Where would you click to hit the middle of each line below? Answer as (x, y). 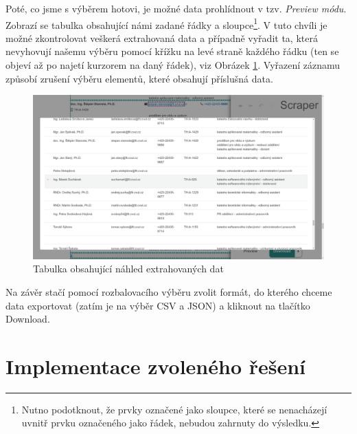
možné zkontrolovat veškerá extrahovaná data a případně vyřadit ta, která (162, 37)
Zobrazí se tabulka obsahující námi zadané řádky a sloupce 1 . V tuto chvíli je (166, 23)
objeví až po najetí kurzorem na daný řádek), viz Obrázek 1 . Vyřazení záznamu (173, 65)
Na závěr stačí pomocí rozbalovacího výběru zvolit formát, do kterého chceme (169, 291)
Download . (28, 319)
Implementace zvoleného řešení (156, 366)
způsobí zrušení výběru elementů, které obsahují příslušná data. (139, 78)
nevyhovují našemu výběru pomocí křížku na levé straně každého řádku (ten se (172, 51)
